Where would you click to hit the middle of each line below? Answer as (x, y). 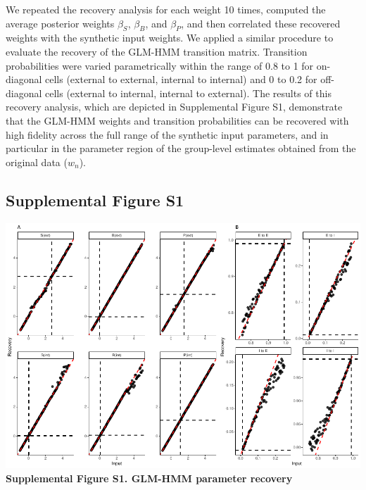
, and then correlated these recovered (261, 23)
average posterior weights (60, 23)
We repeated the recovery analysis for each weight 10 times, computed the (166, 9)
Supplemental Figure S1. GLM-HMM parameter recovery (149, 478)
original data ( (37, 162)
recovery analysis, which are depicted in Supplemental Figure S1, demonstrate (174, 107)
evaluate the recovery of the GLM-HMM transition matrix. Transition (157, 51)
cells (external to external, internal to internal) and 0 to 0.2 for (181, 79)
